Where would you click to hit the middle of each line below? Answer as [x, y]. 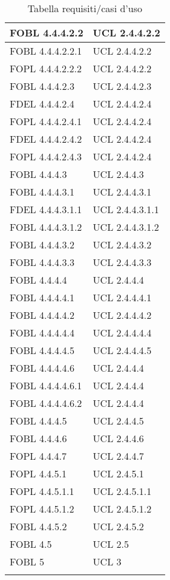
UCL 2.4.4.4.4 [122, 333]
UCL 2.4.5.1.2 [122, 509]
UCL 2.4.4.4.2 [122, 315]
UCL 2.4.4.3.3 [122, 262]
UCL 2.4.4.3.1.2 [126, 227]
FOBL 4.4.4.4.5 [42, 350]
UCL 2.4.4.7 [118, 456]
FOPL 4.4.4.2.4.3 [46, 156]
